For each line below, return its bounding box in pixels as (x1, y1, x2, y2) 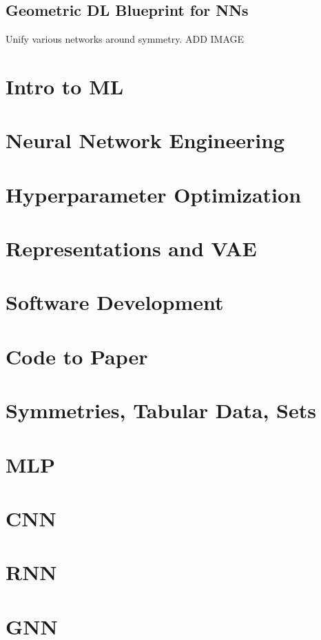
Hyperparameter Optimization (6, 180, 302, 208)
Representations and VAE (6, 234, 257, 262)
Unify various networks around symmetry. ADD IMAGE (6, 32, 245, 46)
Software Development (6, 288, 224, 316)
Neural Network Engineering (6, 126, 285, 154)
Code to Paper (6, 342, 148, 370)
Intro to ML (6, 72, 124, 100)
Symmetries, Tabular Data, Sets (6, 396, 316, 424)
